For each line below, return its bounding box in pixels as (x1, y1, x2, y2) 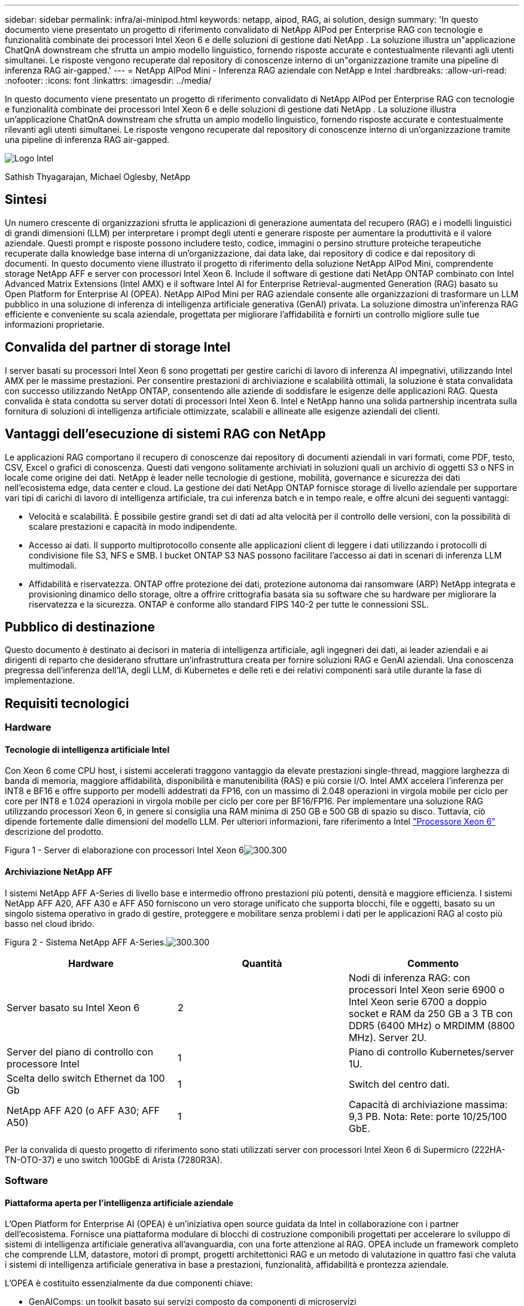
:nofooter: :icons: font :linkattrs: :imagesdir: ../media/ (5, 75, 212, 86)
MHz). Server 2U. (348, 1031, 427, 1043)
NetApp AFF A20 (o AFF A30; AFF (7, 1104, 160, 1116)
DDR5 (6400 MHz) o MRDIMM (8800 (348, 1019, 515, 1032)
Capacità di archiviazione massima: (348, 1098, 508, 1110)
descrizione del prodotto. (5, 826, 104, 837)
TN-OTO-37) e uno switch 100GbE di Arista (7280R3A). (5, 1154, 223, 1165)
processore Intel (7, 1057, 80, 1070)
